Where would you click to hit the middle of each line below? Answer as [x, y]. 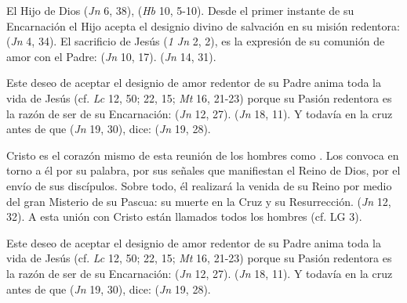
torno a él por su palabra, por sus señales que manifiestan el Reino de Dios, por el [203, 170]
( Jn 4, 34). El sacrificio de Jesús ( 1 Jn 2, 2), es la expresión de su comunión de [196, 41]
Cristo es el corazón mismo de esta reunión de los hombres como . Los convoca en [203, 155]
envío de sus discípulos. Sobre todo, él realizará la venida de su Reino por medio [199, 185]
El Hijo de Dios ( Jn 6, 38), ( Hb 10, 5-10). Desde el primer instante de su [180, 10]
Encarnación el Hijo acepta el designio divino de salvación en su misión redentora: [203, 25]
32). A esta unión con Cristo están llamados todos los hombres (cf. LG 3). [184, 216]
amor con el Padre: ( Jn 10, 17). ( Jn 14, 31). [111, 56]
